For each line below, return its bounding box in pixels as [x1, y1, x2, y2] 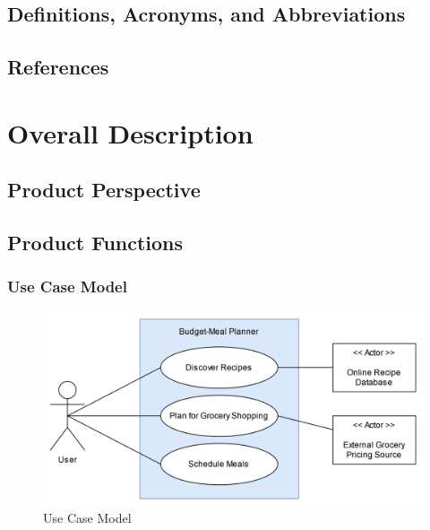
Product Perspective [7, 176, 201, 204]
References [7, 53, 109, 81]
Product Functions [7, 229, 184, 256]
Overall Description [7, 114, 254, 151]
